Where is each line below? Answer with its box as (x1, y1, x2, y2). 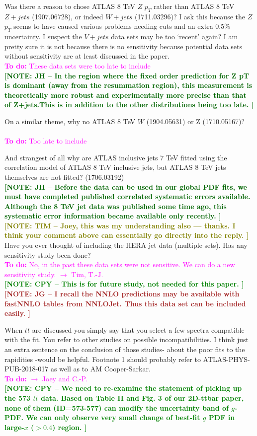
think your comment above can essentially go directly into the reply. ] (4, 230, 249, 240)
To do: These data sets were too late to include (4, 60, 151, 71)
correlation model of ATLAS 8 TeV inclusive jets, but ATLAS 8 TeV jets (4, 162, 226, 172)
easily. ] (4, 308, 30, 318)
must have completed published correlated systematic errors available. (4, 191, 251, 202)
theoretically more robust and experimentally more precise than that (4, 89, 247, 100)
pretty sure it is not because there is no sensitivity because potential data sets (4, 41, 242, 51)
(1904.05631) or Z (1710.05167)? (146, 116, 245, 126)
